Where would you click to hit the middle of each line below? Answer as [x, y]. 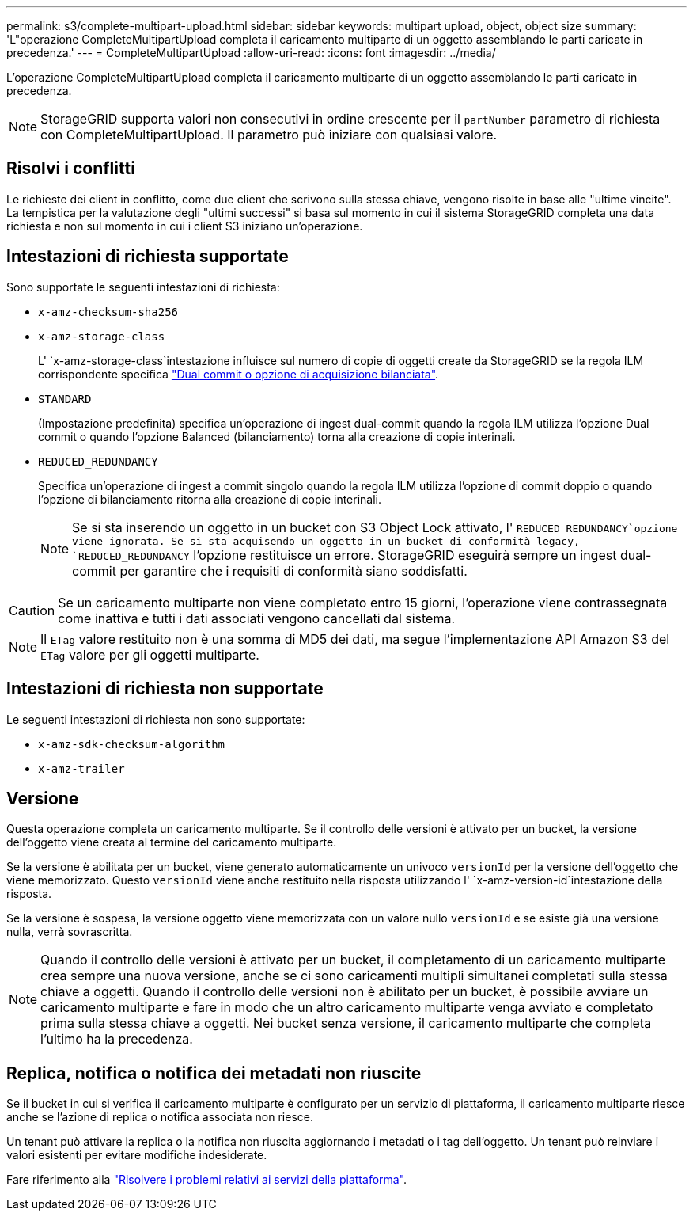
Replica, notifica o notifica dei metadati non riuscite [214, 1073]
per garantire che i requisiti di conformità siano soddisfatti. [293, 570]
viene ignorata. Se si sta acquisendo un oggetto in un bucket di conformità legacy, [326, 541]
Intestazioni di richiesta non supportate [165, 689]
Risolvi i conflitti [71, 169]
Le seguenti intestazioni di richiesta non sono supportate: [156, 719]
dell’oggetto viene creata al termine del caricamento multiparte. [172, 842]
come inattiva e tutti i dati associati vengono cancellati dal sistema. [257, 618]
